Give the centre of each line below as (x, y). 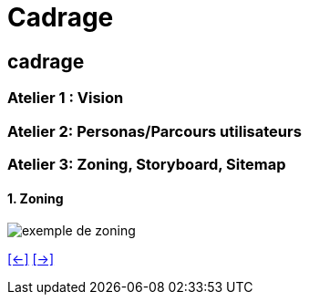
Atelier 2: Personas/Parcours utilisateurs (154, 131)
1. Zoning (36, 198)
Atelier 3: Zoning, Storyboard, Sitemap (147, 164)
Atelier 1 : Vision (66, 98)
